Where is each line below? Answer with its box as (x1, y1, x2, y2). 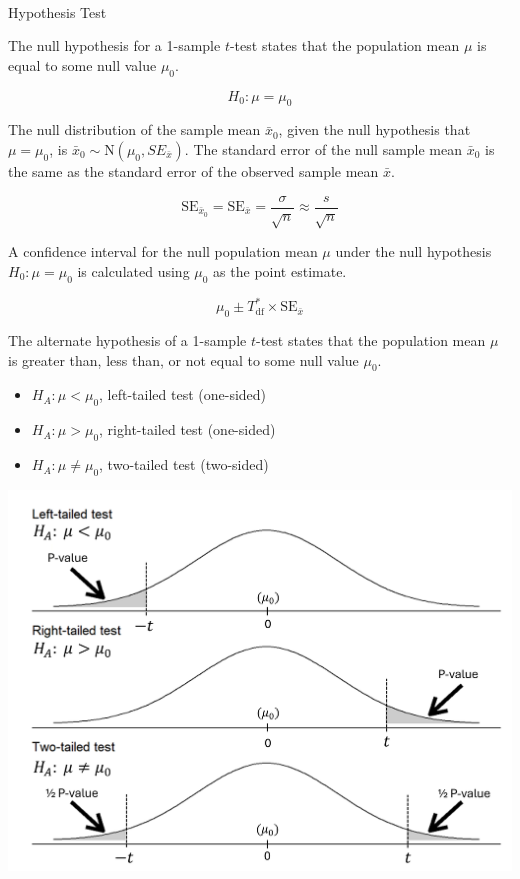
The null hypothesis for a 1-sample (8, 35, 221, 56)
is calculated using (77, 260, 190, 281)
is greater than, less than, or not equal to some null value (8, 349, 359, 370)
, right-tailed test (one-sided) (99, 419, 276, 440)
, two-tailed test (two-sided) (99, 454, 269, 475)
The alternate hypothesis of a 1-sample (8, 330, 247, 351)
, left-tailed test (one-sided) (99, 384, 267, 405)
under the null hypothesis (335, 241, 492, 262)
